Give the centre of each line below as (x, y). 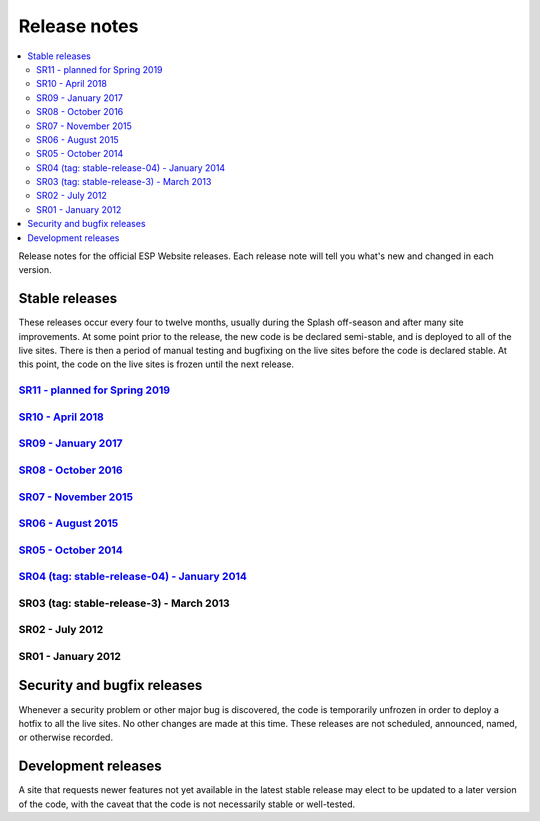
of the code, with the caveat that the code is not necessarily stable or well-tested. (187, 804)
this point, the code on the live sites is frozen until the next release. (156, 364)
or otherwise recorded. (66, 737)
